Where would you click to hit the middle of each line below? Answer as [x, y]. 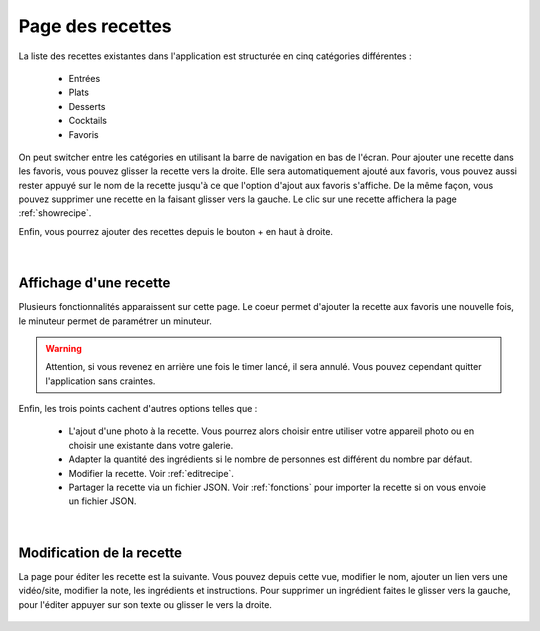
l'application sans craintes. [100, 381]
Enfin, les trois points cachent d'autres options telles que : [138, 409]
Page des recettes [95, 26]
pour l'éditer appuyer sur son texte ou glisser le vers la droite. [145, 604]
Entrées [84, 78]
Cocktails [87, 121]
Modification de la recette [100, 552]
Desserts [87, 106]
